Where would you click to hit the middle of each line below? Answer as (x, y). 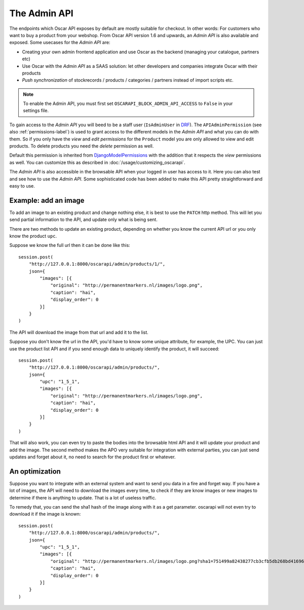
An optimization (35, 471)
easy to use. (22, 186)
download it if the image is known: (45, 514)
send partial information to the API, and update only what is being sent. (84, 220)
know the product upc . (33, 236)
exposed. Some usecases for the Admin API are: (60, 43)
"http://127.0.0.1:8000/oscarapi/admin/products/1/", (97, 264)
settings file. (36, 111)
